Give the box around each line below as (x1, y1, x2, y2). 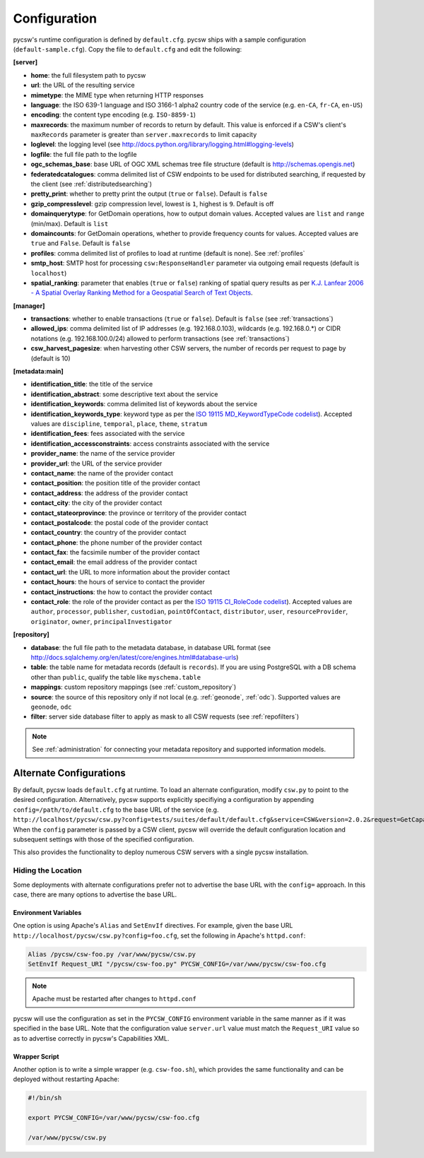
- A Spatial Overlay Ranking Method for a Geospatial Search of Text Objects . (30, 288, 254, 297)
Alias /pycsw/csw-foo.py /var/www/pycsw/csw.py (28, 950, 196, 958)
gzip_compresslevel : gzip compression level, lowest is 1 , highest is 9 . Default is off (30, 199, 274, 208)
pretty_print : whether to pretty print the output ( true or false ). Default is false (30, 189, 268, 198)
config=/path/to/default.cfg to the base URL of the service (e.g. (13, 805, 219, 814)
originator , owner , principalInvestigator (30, 617, 172, 625)
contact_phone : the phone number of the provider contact (30, 538, 203, 547)
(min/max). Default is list (30, 219, 109, 228)
